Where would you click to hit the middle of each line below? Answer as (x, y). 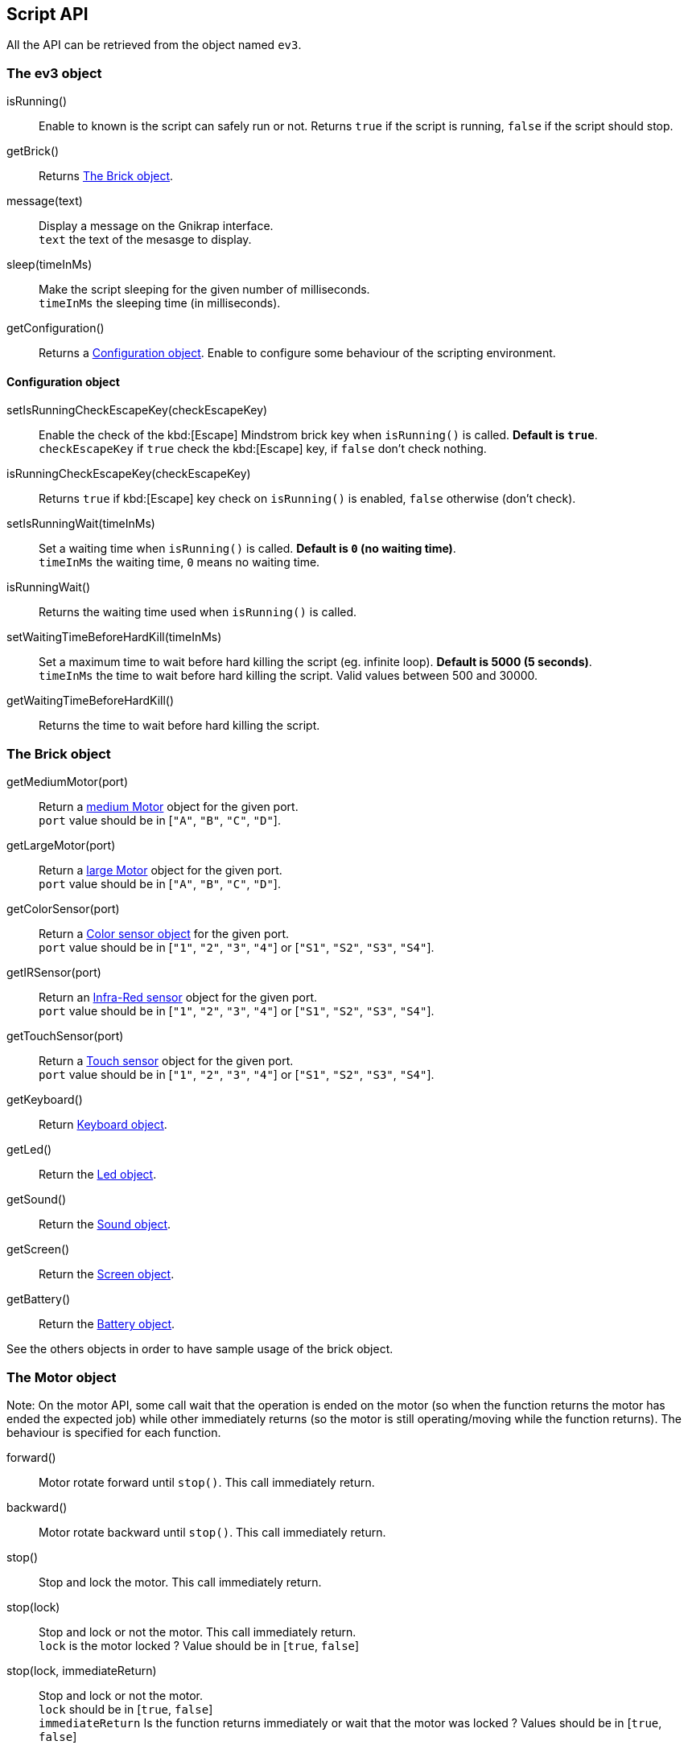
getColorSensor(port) (63, 909)
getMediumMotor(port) (68, 782)
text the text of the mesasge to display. (145, 240)
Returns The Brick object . (106, 176)
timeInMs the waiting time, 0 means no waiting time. (179, 562)
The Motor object (62, 1377)
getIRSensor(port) (54, 973)
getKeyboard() (45, 1100)
